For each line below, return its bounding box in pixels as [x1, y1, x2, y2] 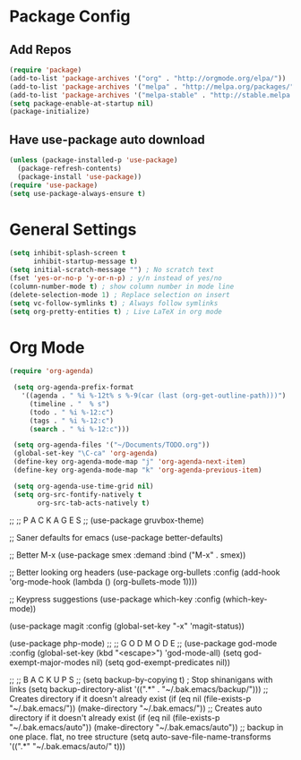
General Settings [9, 219, 137, 239]
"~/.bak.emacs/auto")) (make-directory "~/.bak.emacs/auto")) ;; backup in [9, 722, 284, 732]
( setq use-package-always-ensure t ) [9, 189, 146, 198]
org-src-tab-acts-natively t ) [37, 499, 150, 508]
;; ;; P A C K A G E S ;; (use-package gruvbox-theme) [9, 515, 204, 525]
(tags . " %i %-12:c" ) [29, 416, 115, 425]
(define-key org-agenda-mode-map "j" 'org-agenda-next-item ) [13, 457, 246, 466]
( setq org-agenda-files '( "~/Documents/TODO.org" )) [13, 440, 211, 449]
